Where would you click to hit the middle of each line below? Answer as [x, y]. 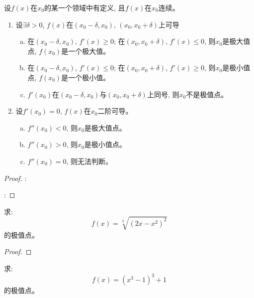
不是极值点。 [207, 94]
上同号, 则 [163, 94]
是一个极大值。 [86, 51]
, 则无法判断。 [89, 161]
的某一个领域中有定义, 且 [85, 7]
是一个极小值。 [86, 77]
